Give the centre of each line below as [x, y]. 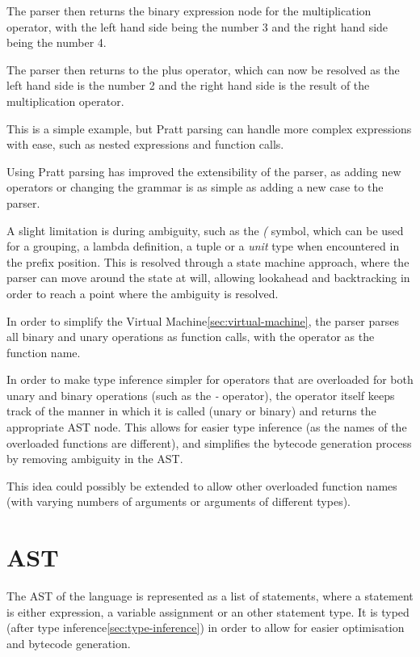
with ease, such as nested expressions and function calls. [145, 144]
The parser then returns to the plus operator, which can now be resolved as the [203, 69]
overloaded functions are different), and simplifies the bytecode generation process [209, 442]
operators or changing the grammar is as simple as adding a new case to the [195, 187]
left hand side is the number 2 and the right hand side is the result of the [188, 85]
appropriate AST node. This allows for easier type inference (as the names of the [207, 427]
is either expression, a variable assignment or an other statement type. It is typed [208, 611]
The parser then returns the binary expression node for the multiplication [189, 11]
